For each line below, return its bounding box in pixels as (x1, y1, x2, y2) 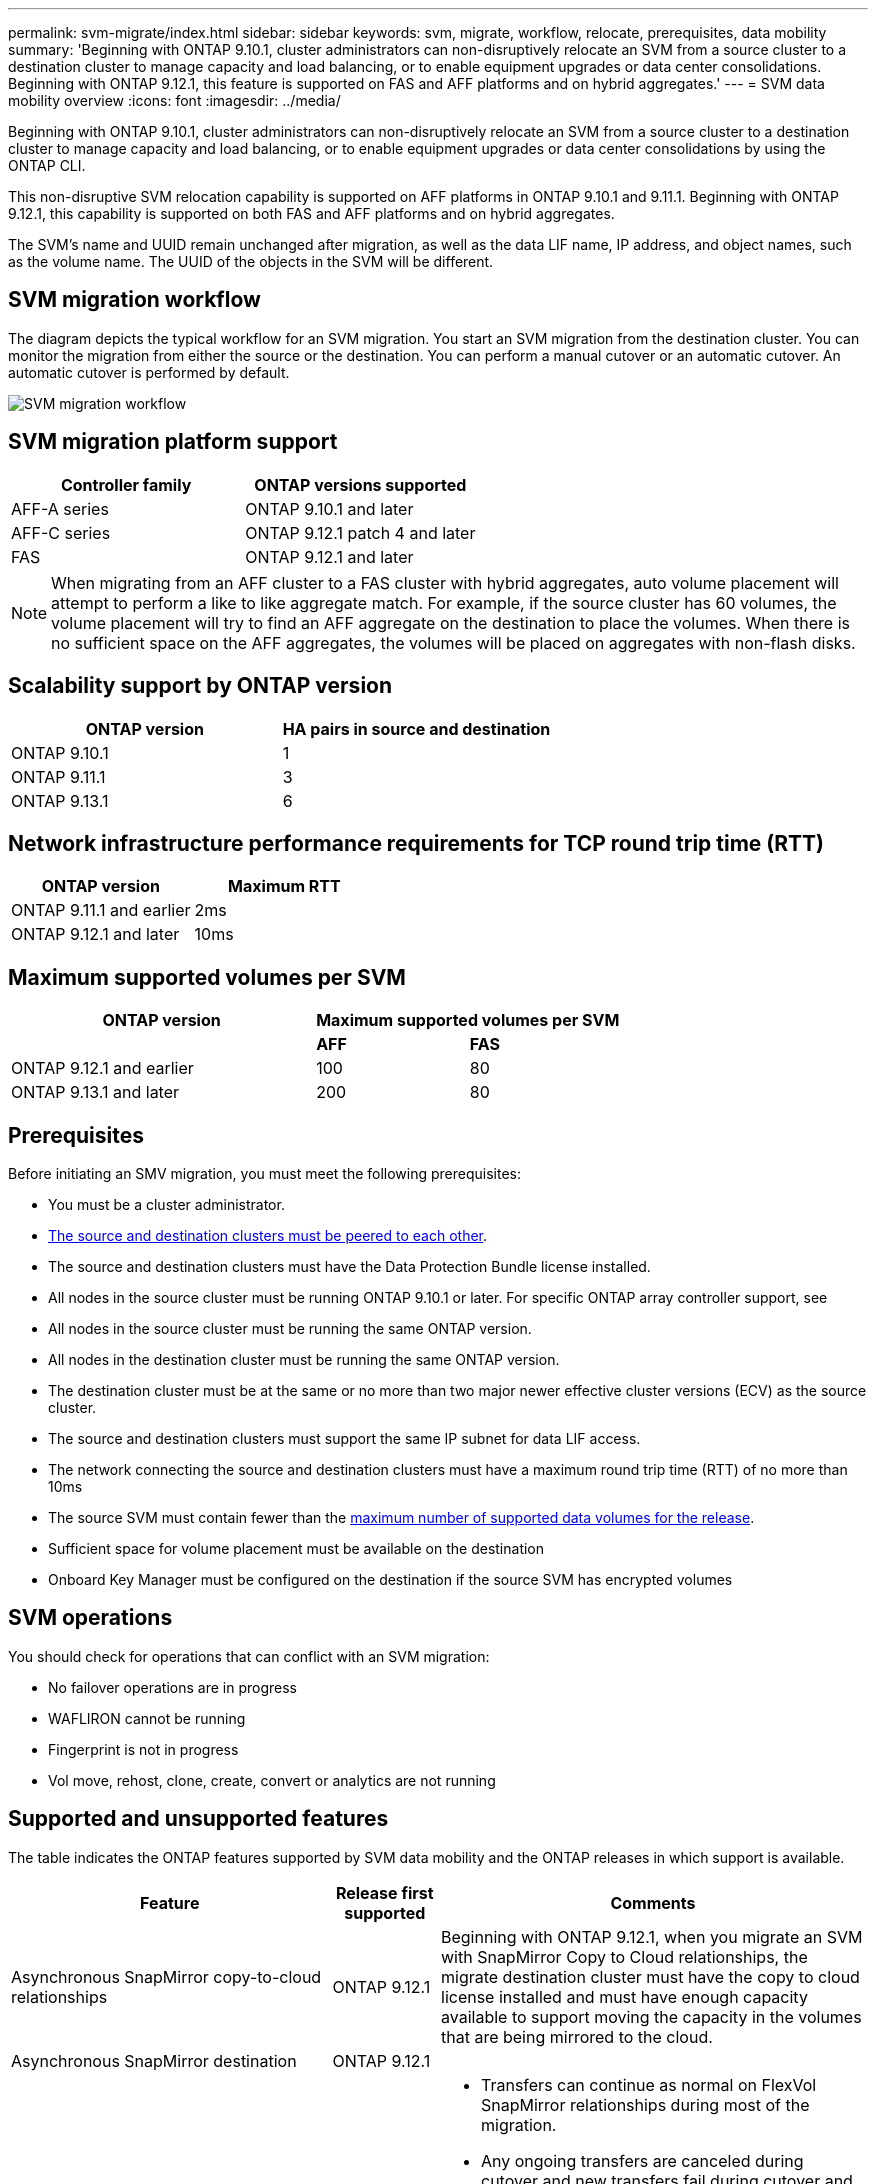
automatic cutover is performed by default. (8, 363, 290, 381)
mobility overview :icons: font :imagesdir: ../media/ (8, 92, 341, 109)
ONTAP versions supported (254, 474, 467, 495)
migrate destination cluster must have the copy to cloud (441, 1966, 860, 1987)
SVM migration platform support (8, 429, 338, 455)
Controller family (60, 474, 192, 495)
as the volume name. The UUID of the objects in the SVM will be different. (8, 253, 494, 270)
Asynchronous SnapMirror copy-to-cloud (11, 1966, 322, 1987)
